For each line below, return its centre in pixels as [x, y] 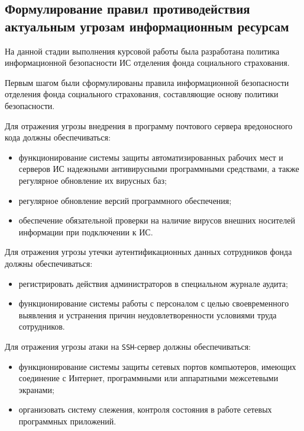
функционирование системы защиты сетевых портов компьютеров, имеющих [157, 366]
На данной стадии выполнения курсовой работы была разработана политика [142, 51]
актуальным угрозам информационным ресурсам [147, 26]
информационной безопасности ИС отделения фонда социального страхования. [147, 63]
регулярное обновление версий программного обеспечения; [125, 200]
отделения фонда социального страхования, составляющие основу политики [142, 94]
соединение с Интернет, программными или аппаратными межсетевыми [148, 378]
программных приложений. [67, 421]
